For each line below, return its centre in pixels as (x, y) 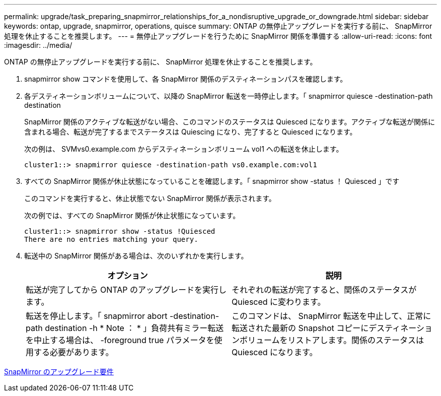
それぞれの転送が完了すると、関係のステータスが (324, 290)
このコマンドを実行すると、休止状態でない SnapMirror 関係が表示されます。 (150, 198)
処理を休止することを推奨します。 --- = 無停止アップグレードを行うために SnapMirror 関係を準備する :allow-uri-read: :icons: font (218, 36)
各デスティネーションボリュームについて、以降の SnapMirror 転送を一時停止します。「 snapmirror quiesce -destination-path (229, 96)
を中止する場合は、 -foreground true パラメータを (120, 340)
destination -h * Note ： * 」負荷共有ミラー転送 (134, 328)
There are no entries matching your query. (111, 239)
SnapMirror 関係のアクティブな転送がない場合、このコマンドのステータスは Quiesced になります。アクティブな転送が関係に (230, 122)
